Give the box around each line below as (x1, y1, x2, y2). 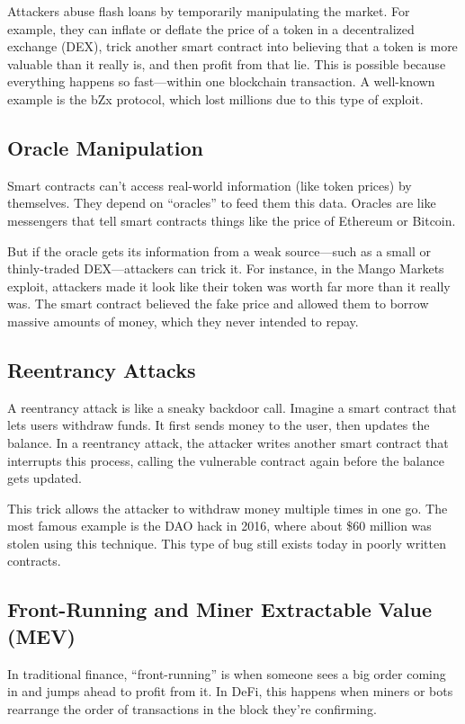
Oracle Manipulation (7, 133, 204, 161)
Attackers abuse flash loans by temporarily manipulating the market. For (7, 2, 410, 20)
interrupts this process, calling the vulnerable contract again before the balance (7, 451, 444, 469)
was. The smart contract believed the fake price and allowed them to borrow (7, 294, 429, 313)
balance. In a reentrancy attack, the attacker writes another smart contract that (7, 433, 449, 451)
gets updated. (7, 469, 82, 487)
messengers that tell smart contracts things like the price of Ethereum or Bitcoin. (7, 210, 456, 229)
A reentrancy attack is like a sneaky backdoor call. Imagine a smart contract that (7, 398, 457, 416)
